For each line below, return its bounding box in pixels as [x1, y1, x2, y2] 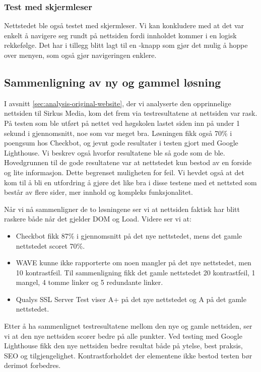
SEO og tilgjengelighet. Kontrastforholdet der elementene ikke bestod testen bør [4, 350, 252, 360]
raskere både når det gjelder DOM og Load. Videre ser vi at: [4, 213, 191, 224]
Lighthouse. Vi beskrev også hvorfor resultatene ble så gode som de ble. [4, 147, 225, 158]
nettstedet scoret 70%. [16, 240, 85, 251]
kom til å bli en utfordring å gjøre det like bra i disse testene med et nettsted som [4, 177, 257, 187]
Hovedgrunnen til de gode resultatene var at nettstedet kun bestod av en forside [4, 157, 252, 168]
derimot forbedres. [4, 360, 61, 370]
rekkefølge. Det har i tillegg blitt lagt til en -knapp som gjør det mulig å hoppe [4, 40, 248, 50]
